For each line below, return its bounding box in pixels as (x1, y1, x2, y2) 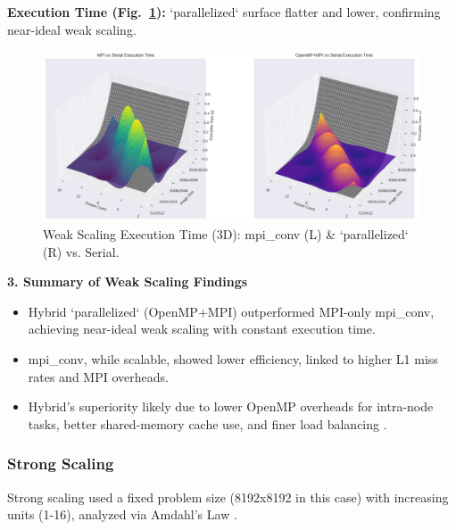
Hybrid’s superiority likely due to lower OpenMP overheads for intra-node (28, 397, 434, 416)
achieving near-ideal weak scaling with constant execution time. (28, 319, 376, 338)
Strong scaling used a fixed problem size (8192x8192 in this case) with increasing (7, 487, 449, 506)
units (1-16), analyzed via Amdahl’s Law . (7, 505, 237, 524)
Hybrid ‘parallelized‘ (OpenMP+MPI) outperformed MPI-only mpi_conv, (28, 302, 435, 320)
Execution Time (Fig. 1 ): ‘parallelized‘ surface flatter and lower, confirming (7, 3, 441, 21)
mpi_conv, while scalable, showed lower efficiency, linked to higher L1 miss (28, 350, 438, 369)
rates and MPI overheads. (28, 367, 169, 385)
